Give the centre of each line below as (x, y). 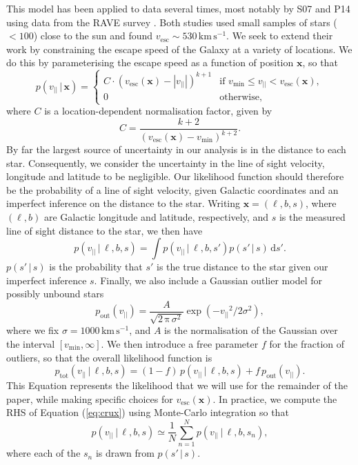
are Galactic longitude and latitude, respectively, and (156, 217)
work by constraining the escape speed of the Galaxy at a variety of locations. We (179, 49)
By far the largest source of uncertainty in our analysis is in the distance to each (176, 149)
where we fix (33, 330)
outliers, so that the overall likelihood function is (109, 357)
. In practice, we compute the (275, 398)
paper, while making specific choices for (90, 398)
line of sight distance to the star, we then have (105, 230)
